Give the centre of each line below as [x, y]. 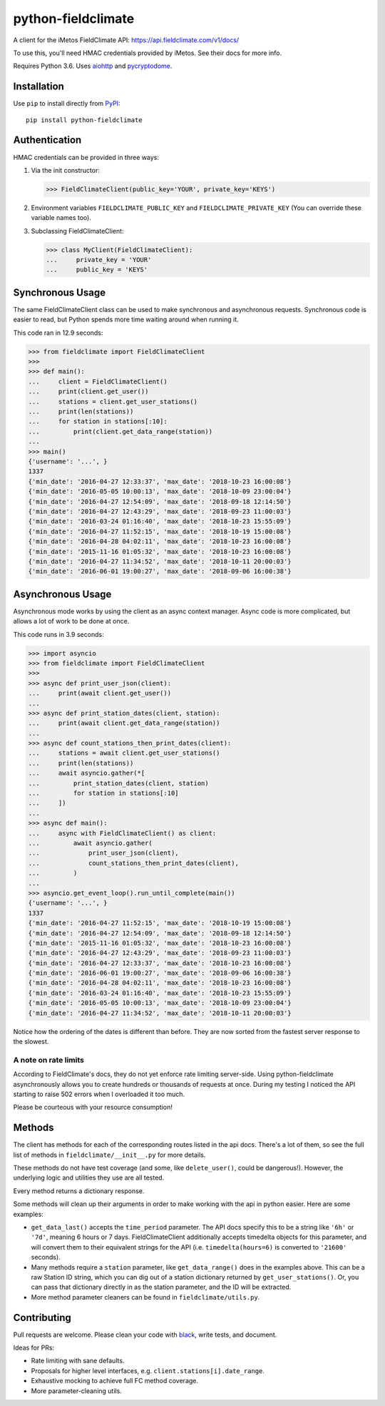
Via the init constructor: [65, 170]
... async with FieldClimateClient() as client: [122, 833]
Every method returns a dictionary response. [79, 1191]
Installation [38, 87]
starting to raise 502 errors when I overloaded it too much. [99, 1094]
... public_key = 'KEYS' [97, 270]
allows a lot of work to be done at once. [71, 621]
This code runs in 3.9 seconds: [58, 634]
